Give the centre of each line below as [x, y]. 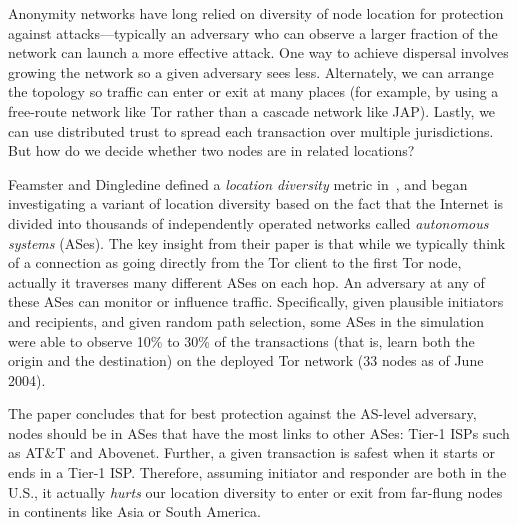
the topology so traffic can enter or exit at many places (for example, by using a [253, 91]
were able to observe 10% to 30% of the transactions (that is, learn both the [241, 340]
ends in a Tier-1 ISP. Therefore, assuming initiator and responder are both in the [257, 472]
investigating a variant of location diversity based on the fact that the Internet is [256, 203]
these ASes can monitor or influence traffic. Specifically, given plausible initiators [256, 301]
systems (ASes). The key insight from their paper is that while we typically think [257, 242]
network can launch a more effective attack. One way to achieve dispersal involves [258, 52]
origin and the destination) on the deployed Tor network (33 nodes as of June [246, 360]
